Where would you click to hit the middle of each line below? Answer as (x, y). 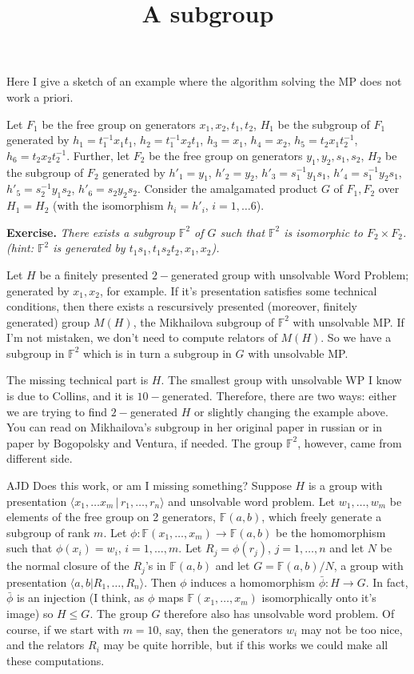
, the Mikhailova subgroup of (204, 321)
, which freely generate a (322, 517)
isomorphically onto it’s (319, 598)
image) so (30, 614)
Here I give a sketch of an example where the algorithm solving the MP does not (204, 81)
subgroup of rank (48, 532)
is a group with (345, 485)
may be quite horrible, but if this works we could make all (246, 645)
